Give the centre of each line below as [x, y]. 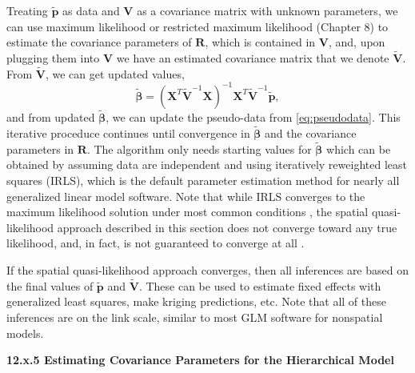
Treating [27, 10]
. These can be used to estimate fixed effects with [260, 285]
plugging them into [53, 58]
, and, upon [357, 42]
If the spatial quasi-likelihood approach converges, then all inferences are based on [207, 269]
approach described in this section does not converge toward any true [227, 227]
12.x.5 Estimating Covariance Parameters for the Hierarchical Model [200, 360]
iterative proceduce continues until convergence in [128, 132]
